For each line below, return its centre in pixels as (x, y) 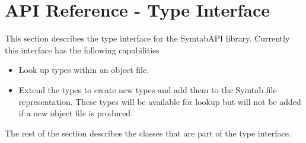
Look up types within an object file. (84, 70)
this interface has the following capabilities (82, 50)
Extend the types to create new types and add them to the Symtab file (148, 89)
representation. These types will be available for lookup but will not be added (160, 101)
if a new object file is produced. (76, 113)
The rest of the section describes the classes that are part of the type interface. (148, 133)
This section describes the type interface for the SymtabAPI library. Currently (147, 38)
